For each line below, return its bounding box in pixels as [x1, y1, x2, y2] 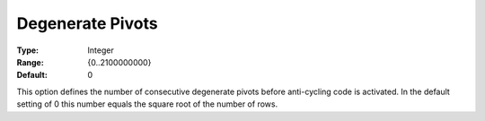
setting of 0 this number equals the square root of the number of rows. [16, 99, 278, 109]
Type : [16, 45, 40, 56]
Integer [87, 45, 114, 56]
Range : [16, 56, 44, 67]
